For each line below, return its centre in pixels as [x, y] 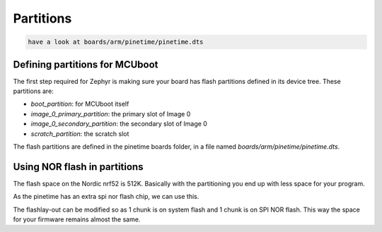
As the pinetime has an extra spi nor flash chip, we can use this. [106, 197]
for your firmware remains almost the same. [77, 219]
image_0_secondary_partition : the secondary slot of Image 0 [119, 124]
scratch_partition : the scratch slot [80, 133]
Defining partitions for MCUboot [86, 65]
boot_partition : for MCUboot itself [80, 104]
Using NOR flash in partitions [78, 167]
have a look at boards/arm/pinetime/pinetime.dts [116, 42]
